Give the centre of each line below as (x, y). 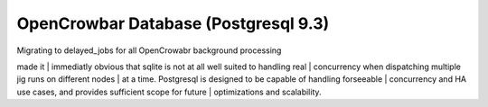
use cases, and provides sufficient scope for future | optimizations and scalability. (169, 92)
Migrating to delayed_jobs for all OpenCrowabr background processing (149, 50)
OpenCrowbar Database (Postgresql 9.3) (173, 23)
